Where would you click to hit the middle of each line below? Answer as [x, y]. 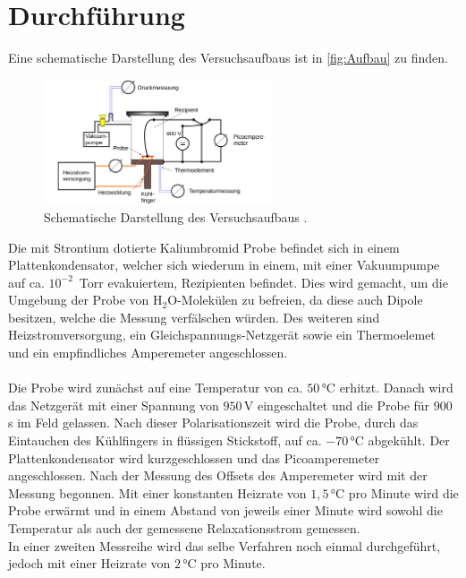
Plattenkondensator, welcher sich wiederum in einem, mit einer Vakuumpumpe [224, 265]
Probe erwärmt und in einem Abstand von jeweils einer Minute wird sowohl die [225, 510]
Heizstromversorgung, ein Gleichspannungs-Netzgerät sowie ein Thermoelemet [222, 335]
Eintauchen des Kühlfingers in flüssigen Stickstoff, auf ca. [165, 440]
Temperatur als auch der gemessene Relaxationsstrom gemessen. [184, 528]
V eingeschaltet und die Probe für [337, 405]
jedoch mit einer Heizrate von [89, 563]
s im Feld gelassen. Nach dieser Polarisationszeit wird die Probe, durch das [213, 423]
